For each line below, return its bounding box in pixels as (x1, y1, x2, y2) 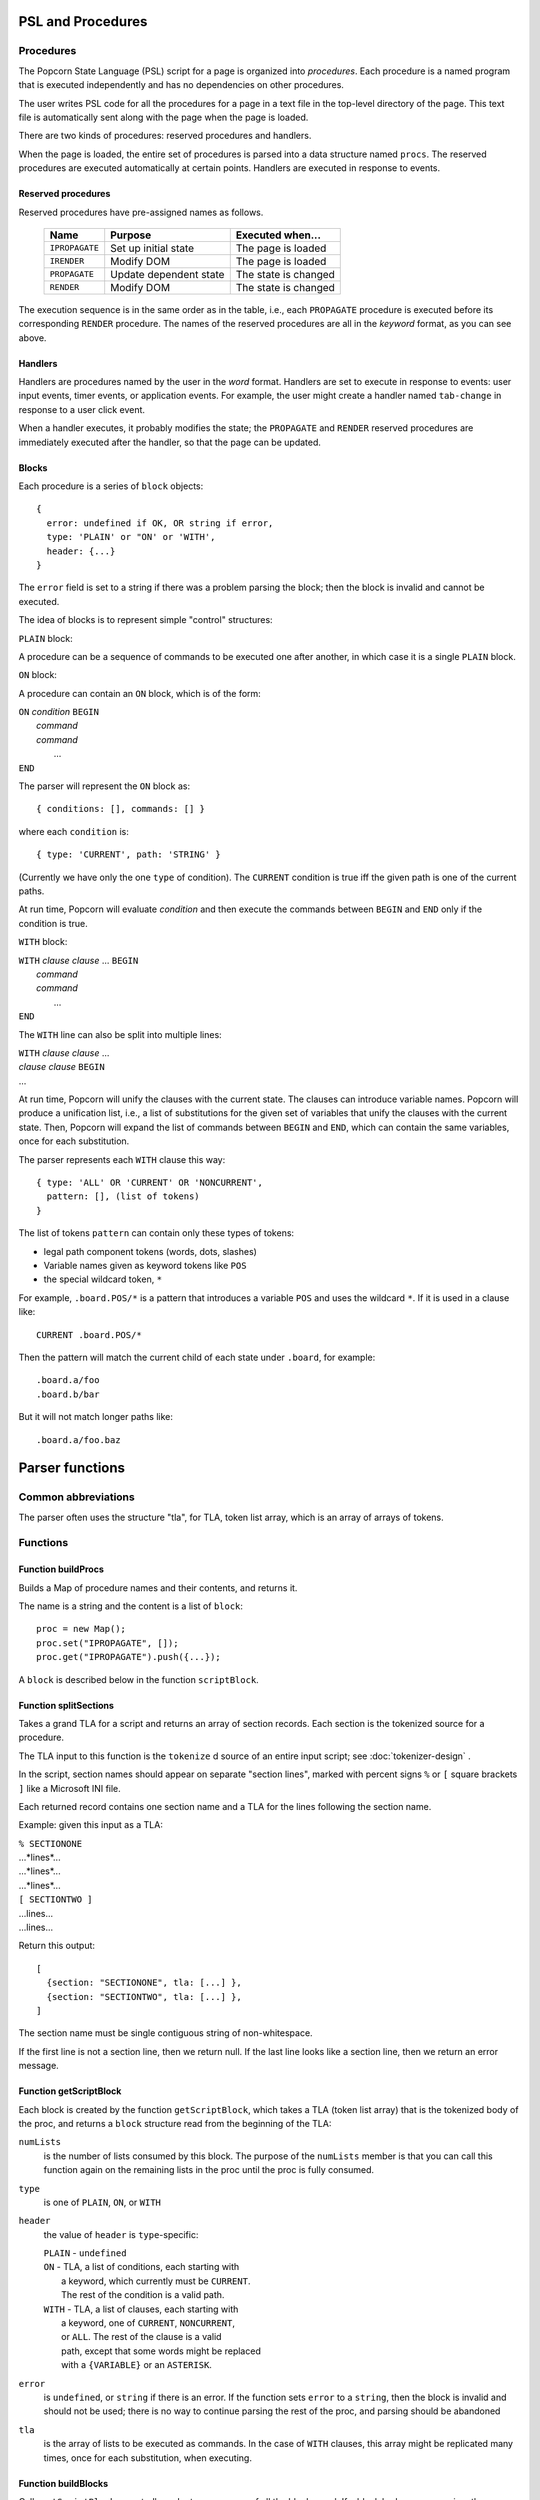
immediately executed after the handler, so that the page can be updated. (18, 436, 322, 448)
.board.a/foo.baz (36, 1434, 121, 1445)
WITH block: (18, 936, 68, 948)
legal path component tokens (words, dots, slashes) (43, 1245, 257, 1257)
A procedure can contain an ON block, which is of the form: (18, 687, 262, 699)
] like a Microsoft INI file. (18, 1782, 122, 1794)
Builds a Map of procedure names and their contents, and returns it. (18, 1581, 298, 1594)
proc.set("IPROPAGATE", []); (36, 1637, 179, 1649)
